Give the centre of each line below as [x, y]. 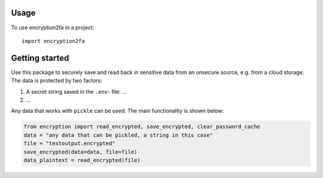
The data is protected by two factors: [57, 81]
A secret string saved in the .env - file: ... [76, 91]
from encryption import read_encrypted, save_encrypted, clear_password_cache [142, 127]
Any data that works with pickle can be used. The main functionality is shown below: [117, 111]
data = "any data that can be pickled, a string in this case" [118, 135]
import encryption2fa [53, 41]
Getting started [40, 58]
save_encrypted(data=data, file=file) [80, 152]
